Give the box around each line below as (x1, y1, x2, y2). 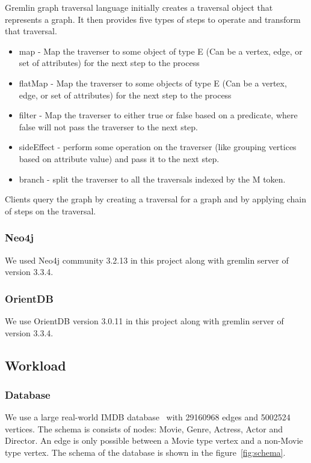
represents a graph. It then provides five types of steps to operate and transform (5, 13, 301, 25)
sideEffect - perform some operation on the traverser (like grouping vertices (19, 141, 297, 153)
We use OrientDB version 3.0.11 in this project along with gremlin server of (5, 314, 284, 327)
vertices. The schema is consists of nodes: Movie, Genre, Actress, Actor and (5, 422, 283, 435)
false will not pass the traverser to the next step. (19, 120, 198, 133)
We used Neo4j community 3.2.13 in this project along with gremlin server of (5, 253, 289, 266)
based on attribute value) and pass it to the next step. (19, 152, 220, 165)
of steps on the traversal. (5, 204, 96, 217)
